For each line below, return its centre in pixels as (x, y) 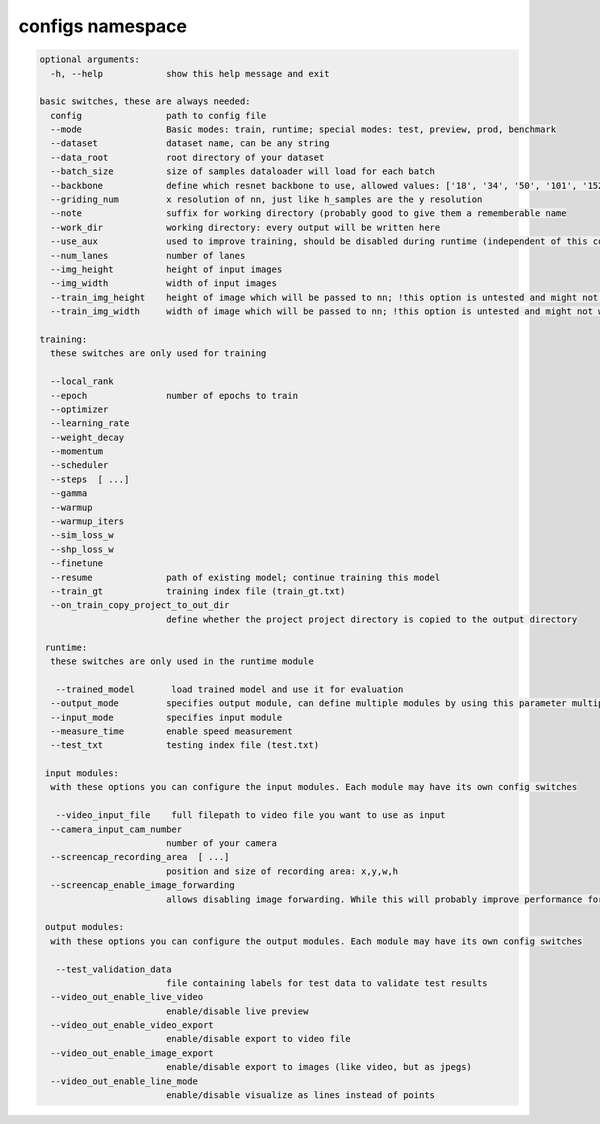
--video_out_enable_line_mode (124, 1081)
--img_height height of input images (166, 269)
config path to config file (158, 115)
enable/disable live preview (237, 1011)
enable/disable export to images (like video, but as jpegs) (318, 1067)
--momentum (77, 451)
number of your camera (221, 843)
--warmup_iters (87, 521)
